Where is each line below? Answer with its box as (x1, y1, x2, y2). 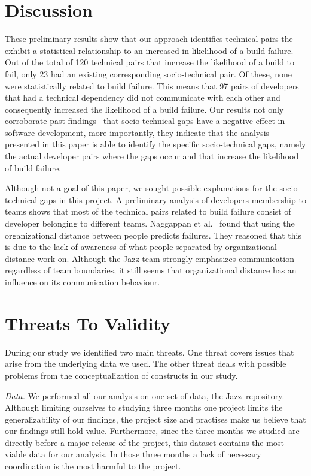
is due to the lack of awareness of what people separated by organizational (5, 240, 278, 253)
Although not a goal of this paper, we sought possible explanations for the (5, 182, 277, 194)
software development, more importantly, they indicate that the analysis (5, 126, 270, 138)
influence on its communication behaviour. (5, 276, 160, 288)
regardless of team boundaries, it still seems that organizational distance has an (5, 264, 297, 276)
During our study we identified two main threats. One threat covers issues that (5, 345, 294, 358)
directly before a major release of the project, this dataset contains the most (5, 436, 284, 448)
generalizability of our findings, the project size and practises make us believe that (5, 412, 306, 425)
